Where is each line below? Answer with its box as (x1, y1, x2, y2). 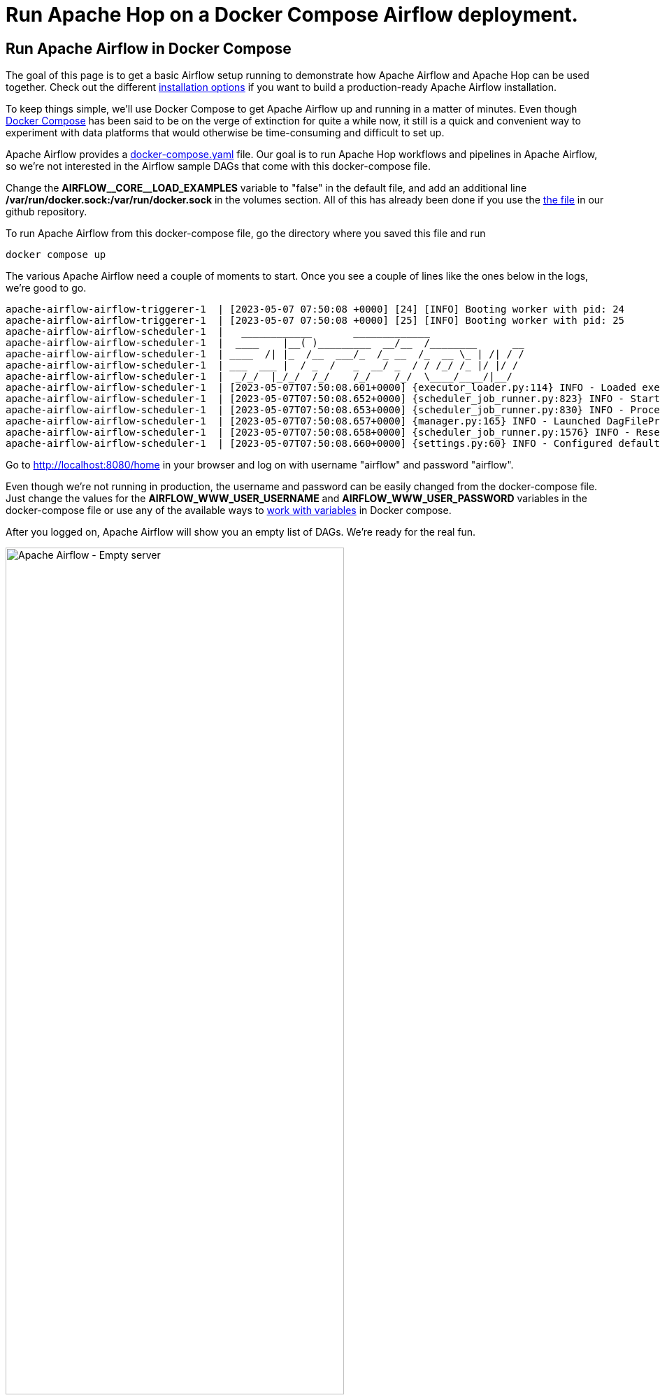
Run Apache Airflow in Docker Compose (6, 39, 292, 57)
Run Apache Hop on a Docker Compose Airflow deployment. (6, 3, 578, 27)
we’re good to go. (6, 282, 87, 294)
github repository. (6, 206, 87, 218)
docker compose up (6, 249, 106, 261)
